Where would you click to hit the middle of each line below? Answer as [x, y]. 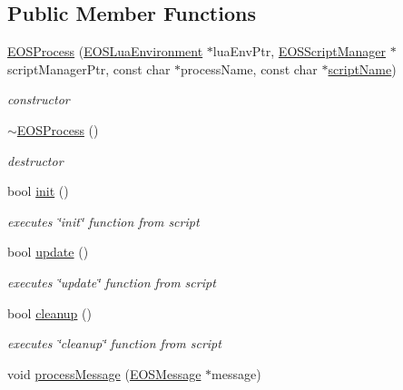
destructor [35, 160]
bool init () [38, 191]
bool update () [48, 252]
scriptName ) [362, 68]
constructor [39, 99]
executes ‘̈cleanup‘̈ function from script [114, 343]
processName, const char [249, 68]
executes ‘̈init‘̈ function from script [103, 221]
